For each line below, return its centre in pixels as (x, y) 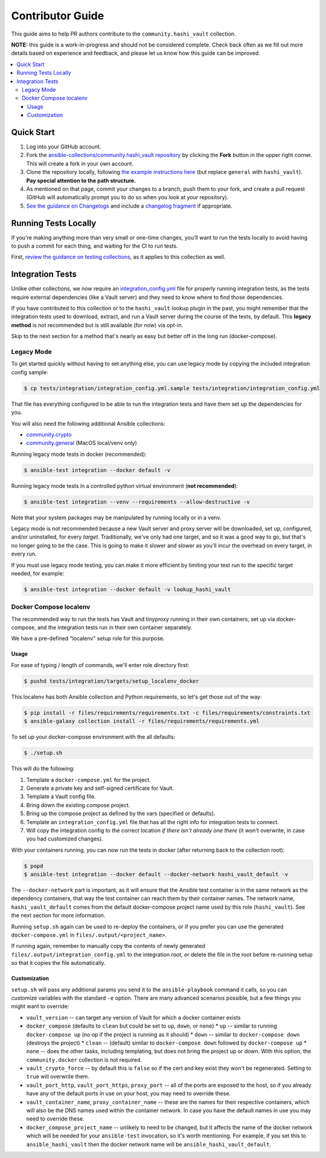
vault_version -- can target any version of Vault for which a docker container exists (133, 1017)
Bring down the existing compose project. (78, 805)
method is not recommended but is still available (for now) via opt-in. (97, 325)
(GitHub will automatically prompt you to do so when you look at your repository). (127, 197)
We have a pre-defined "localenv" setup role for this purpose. (88, 638)
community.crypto (49, 434)
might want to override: (40, 1006)
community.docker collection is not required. (84, 1060)
